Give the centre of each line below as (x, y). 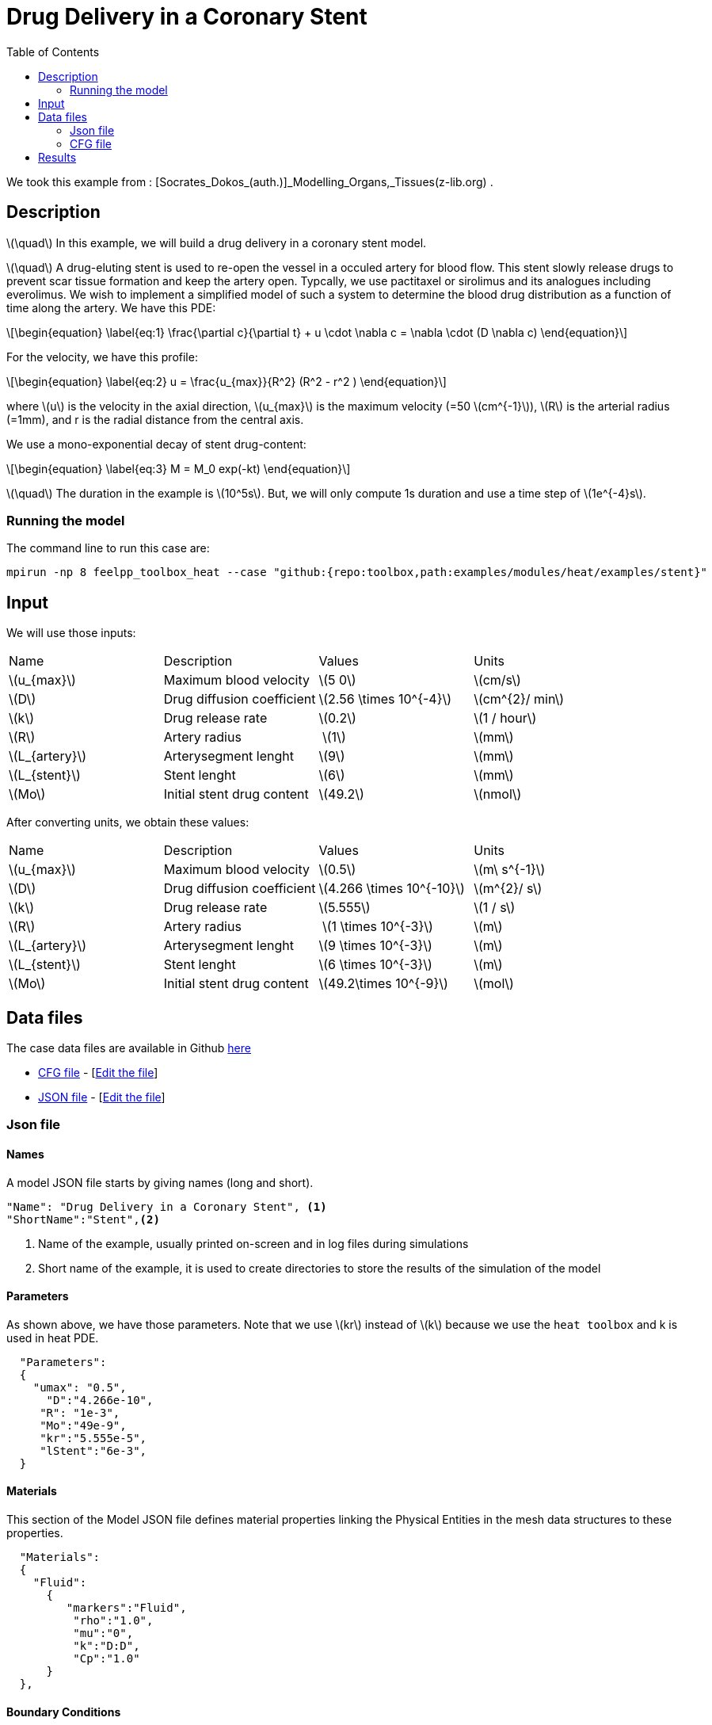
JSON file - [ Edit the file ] (102, 1097)
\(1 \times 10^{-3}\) (378, 927)
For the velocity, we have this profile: (102, 357)
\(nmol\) (498, 794)
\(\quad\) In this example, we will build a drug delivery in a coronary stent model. (217, 242)
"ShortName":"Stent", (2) (83, 1219)
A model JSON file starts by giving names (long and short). (160, 1182)
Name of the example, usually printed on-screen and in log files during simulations (253, 1243)
